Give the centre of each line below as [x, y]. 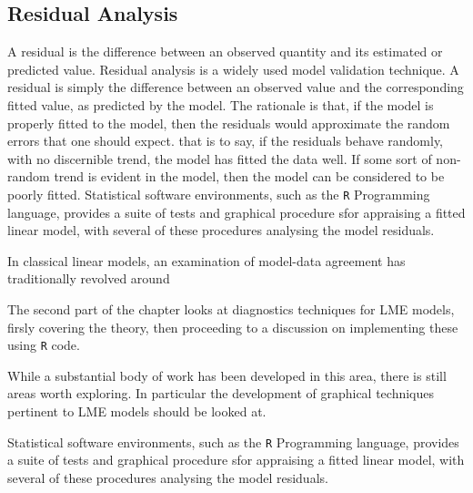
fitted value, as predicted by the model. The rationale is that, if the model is [221, 104]
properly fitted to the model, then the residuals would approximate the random [229, 123]
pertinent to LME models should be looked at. [137, 411]
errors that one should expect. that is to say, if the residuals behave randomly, [226, 141]
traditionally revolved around [89, 278]
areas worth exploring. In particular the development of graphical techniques [221, 393]
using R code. [44, 345]
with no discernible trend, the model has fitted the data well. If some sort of [220, 158]
